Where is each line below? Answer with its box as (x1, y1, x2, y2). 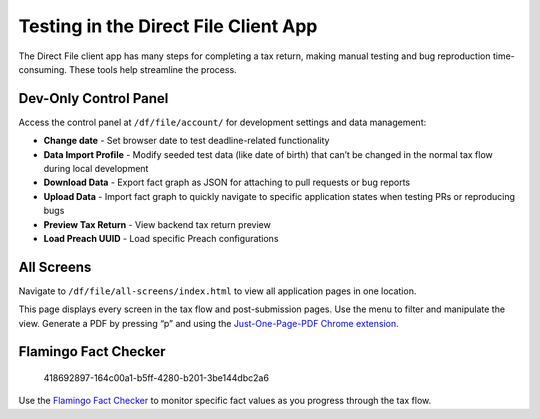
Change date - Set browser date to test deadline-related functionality (43, 135, 330, 147)
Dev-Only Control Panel (18, 90, 169, 107)
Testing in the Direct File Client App (18, 15, 318, 37)
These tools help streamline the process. (68, 63, 237, 75)
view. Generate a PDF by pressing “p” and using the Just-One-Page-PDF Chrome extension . (18, 317, 399, 329)
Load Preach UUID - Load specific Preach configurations (43, 232, 279, 244)
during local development (43, 163, 149, 175)
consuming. (18, 63, 67, 75)
